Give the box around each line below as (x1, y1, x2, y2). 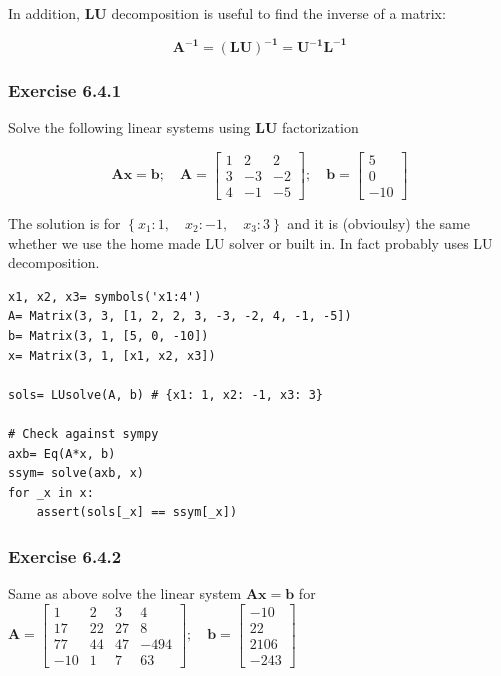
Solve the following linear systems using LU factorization (8, 117, 359, 138)
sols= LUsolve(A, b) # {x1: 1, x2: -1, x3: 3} (8, 387, 323, 402)
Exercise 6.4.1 (8, 78, 122, 103)
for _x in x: (8, 485, 94, 500)
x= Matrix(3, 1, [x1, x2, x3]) (8, 348, 216, 363)
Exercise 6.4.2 (8, 543, 122, 568)
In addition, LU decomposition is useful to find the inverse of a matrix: (8, 3, 446, 23)
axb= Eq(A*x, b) (8, 446, 116, 461)
